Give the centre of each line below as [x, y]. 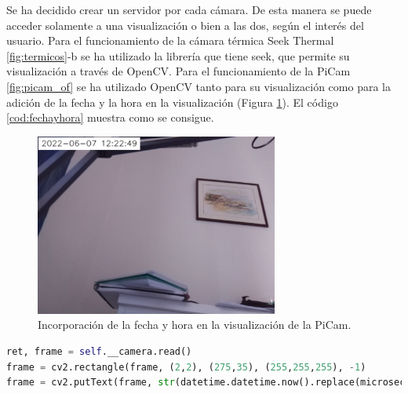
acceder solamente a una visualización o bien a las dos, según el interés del [185, 25]
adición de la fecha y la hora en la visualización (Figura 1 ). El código [172, 102]
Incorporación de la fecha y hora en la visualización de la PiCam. [195, 325]
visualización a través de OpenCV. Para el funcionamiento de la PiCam [178, 71]
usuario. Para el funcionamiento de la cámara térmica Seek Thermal [170, 40]
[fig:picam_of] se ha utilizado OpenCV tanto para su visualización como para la [199, 86]
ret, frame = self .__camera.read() [99, 351]
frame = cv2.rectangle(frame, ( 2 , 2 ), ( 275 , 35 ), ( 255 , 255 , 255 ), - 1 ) [186, 367]
